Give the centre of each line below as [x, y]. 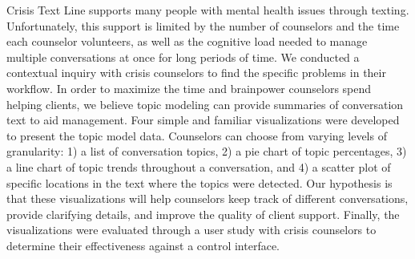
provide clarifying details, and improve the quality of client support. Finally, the [203, 214]
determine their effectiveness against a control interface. [143, 245]
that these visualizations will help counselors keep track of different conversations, [207, 198]
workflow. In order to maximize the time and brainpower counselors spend [189, 88]
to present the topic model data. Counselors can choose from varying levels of [197, 135]
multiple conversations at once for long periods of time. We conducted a [183, 57]
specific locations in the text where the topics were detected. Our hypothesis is [199, 182]
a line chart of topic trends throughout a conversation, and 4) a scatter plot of [199, 166]
